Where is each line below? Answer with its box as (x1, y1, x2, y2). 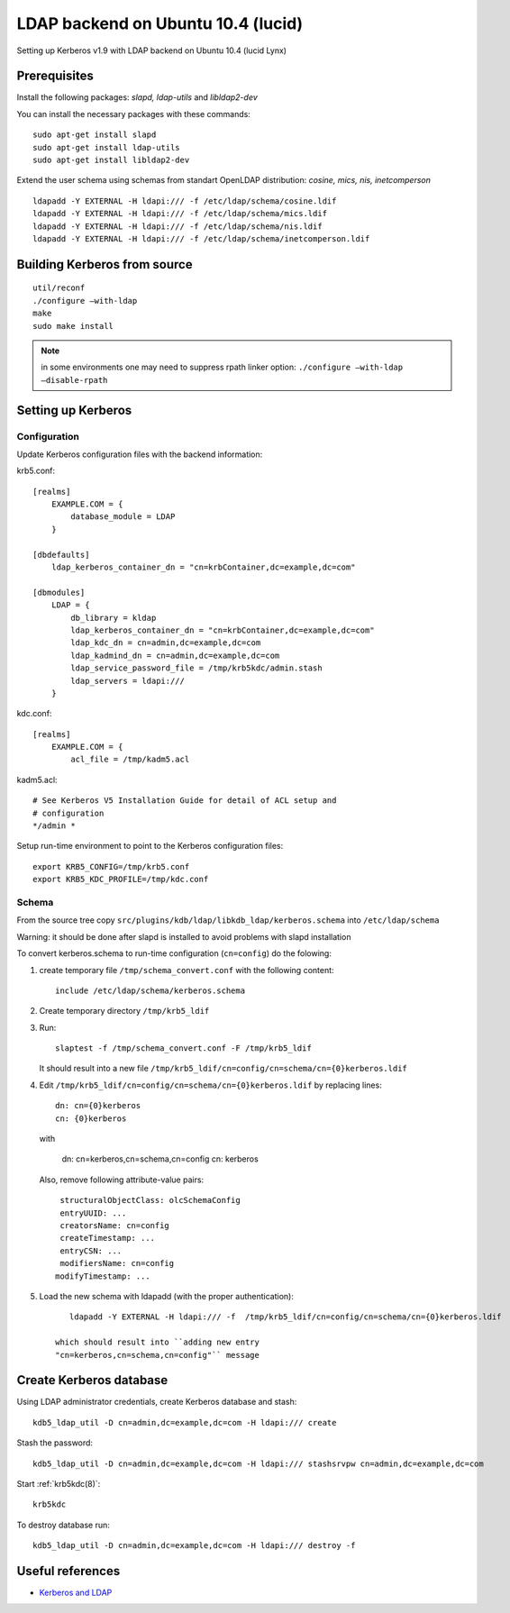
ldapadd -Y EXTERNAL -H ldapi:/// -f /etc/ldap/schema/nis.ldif (32, 221, 323, 232)
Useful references (16, 1563, 121, 1579)
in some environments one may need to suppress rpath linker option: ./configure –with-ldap (41, 361, 404, 373)
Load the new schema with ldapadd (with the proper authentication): (39, 1290, 295, 1301)
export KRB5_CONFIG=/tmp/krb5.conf (32, 861, 190, 871)
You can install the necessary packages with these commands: (16, 108, 251, 119)
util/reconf (32, 283, 86, 293)
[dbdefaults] (32, 550, 90, 560)
